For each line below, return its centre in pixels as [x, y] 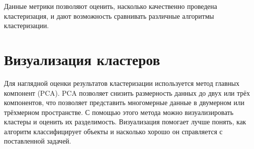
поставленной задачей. [38, 141]
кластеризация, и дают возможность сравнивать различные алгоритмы [109, 16]
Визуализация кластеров [82, 59]
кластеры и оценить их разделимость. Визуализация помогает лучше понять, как [125, 122]
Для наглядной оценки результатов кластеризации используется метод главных [122, 83]
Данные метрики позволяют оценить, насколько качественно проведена [111, 6]
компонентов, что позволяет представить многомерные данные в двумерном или [124, 102]
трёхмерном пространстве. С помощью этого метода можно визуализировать [119, 112]
